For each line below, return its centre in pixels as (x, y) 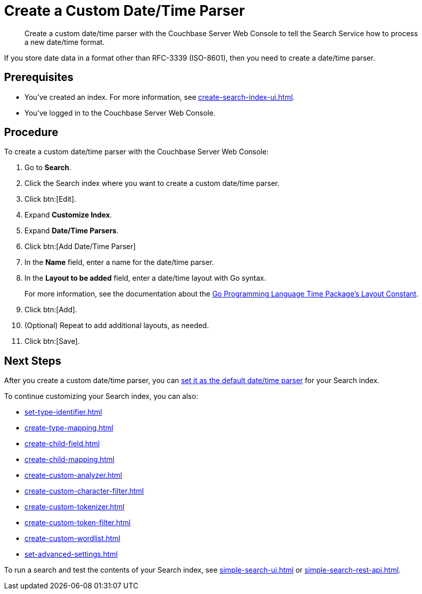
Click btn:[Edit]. (50, 199)
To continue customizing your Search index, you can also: (101, 396)
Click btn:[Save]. (52, 341)
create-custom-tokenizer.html (75, 507)
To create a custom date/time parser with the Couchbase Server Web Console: (136, 152)
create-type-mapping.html (69, 428)
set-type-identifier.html (63, 412)
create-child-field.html (62, 444)
